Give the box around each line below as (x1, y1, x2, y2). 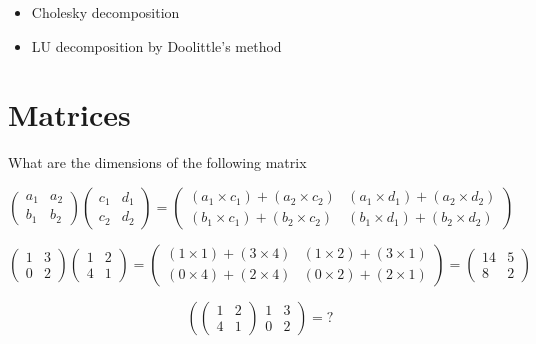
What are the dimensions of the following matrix (8, 152, 307, 173)
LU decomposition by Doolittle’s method (31, 35, 282, 56)
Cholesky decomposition (31, 2, 180, 22)
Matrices (8, 94, 131, 135)
